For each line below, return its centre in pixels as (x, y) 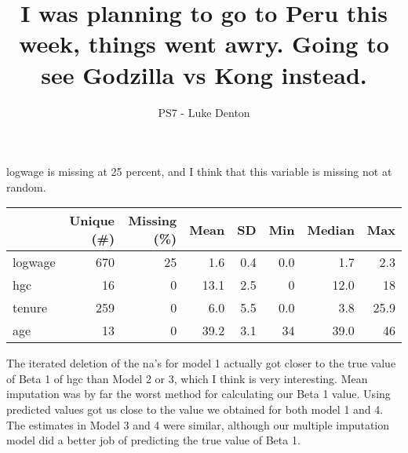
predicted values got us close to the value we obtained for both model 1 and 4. (195, 409)
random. (26, 186)
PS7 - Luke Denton (204, 112)
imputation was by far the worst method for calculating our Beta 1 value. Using (199, 394)
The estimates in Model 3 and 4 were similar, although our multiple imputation (198, 424)
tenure (30, 308)
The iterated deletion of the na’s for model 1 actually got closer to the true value (201, 363)
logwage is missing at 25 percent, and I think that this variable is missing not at (199, 172)
